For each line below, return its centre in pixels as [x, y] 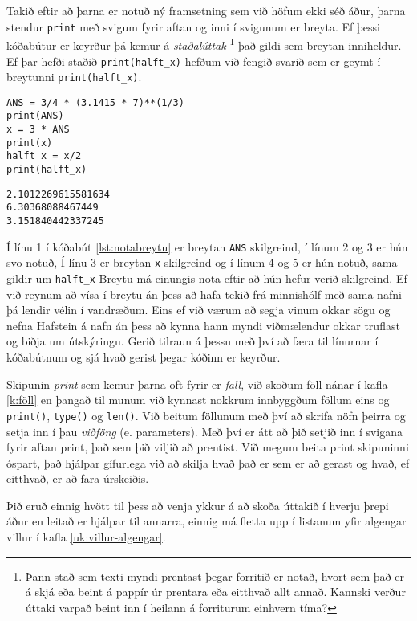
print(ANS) [35, 116]
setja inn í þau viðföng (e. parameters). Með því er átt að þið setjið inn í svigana [205, 431]
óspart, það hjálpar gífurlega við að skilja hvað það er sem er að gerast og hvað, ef [208, 462]
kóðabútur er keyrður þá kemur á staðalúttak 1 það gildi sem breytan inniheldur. [204, 44]
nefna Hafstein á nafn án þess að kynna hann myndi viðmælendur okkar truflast [203, 325]
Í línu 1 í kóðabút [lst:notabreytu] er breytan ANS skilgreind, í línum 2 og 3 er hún [207, 246]
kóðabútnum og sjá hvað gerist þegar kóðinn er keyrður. [144, 357]
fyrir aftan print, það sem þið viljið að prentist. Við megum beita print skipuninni [208, 447]
